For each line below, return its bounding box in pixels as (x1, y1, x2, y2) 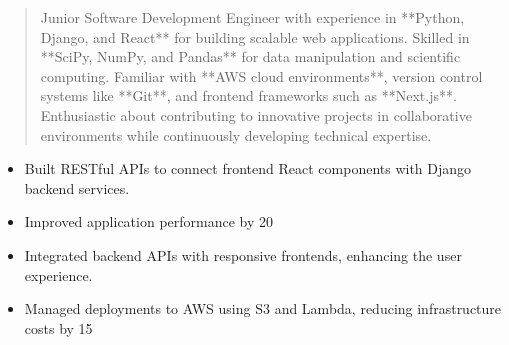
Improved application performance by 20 (24, 211, 274, 232)
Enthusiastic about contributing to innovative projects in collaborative (40, 104, 472, 125)
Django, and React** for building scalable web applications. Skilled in (40, 26, 470, 47)
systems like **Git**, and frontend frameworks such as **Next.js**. (40, 85, 457, 106)
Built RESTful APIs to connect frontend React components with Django (24, 158, 472, 179)
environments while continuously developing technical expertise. (40, 124, 432, 145)
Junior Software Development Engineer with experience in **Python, (40, 7, 465, 27)
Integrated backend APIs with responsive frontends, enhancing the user (24, 244, 462, 265)
